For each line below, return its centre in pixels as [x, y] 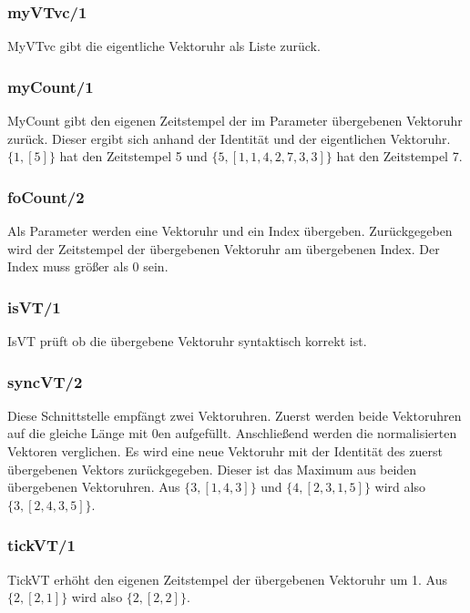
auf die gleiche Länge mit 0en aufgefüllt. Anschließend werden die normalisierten [232, 433]
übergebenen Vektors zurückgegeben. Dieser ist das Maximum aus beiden [212, 469]
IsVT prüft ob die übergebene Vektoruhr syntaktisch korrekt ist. [187, 341]
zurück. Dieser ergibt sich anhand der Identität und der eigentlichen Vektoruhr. [229, 138]
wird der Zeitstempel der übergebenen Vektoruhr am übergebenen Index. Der [224, 248]
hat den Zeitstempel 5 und [133, 156]
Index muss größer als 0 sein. [88, 266]
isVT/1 [34, 306]
